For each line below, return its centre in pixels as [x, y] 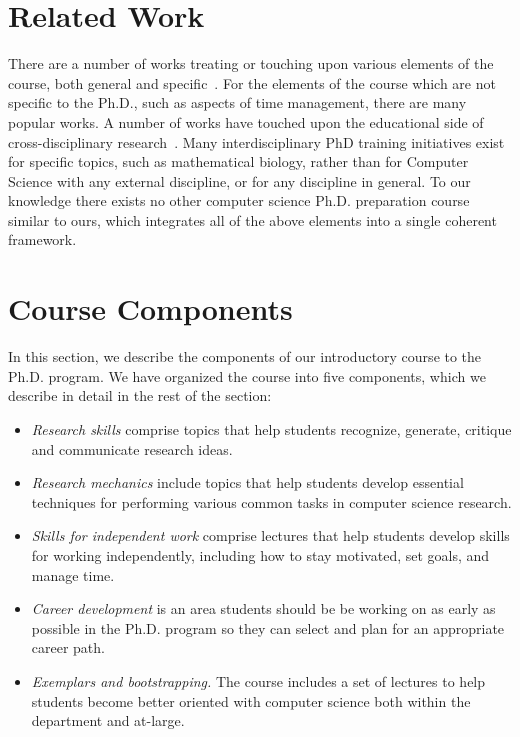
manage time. [73, 574]
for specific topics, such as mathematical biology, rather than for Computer [238, 161]
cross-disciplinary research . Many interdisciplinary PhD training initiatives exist [256, 141]
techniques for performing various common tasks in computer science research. [271, 501]
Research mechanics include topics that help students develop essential [247, 482]
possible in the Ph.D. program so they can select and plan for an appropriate [268, 627]
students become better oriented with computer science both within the [251, 700]
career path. [68, 647]
